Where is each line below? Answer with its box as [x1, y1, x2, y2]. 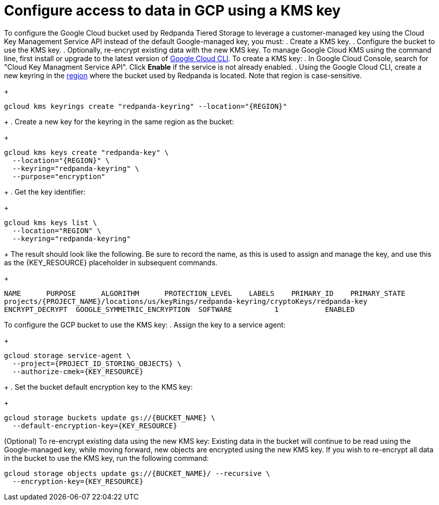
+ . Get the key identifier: [4, 187, 86, 196]
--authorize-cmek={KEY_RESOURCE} [12, 367, 144, 376]
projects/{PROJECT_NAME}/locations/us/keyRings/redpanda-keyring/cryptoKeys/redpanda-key [4, 297, 367, 305]
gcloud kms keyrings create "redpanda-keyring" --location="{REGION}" [4, 102, 287, 110]
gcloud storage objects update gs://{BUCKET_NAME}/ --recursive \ [4, 469, 271, 477]
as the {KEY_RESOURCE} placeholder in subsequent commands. [4, 258, 217, 267]
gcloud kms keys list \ [4, 218, 97, 227]
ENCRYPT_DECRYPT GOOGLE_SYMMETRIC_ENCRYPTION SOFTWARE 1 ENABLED [4, 305, 355, 313]
